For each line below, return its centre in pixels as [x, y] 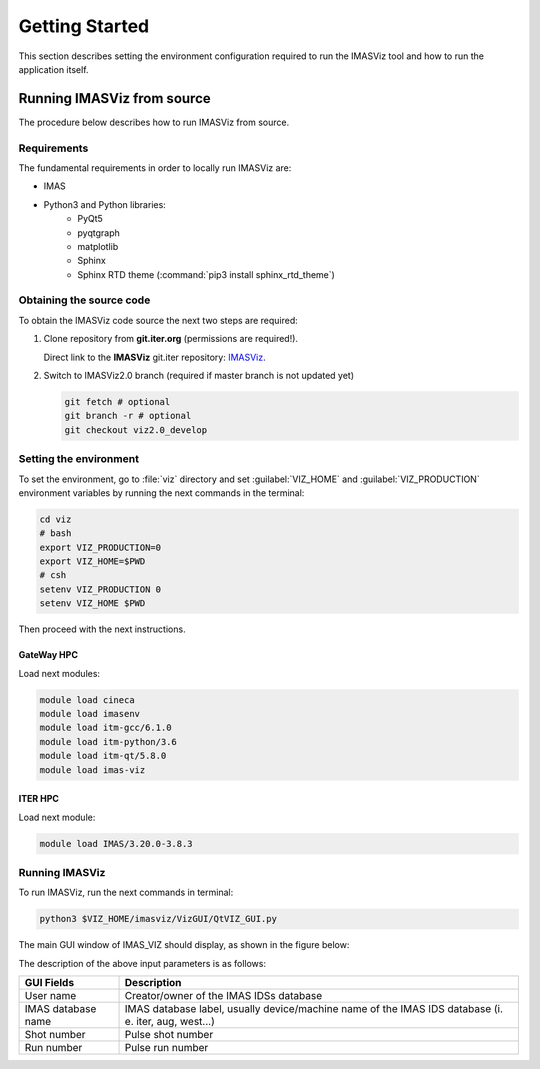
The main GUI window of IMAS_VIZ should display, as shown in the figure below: [184, 945]
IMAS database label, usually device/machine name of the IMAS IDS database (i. [314, 1009]
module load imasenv [89, 713]
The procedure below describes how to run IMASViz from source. [154, 122]
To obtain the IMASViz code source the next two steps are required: [158, 320]
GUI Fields [49, 983]
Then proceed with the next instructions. [102, 629]
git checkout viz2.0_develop [136, 429]
